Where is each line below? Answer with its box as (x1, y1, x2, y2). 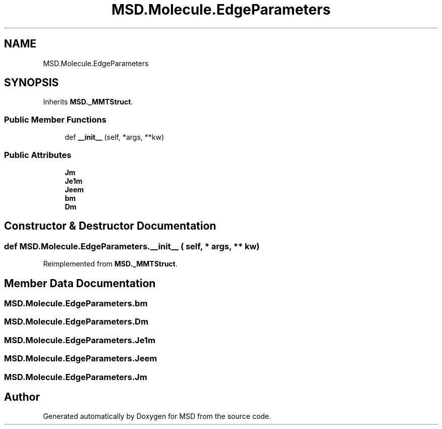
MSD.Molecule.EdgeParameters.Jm (4, 371, 147, 382)
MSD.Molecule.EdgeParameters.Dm (4, 316, 148, 327)
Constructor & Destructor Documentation (4, 220, 216, 233)
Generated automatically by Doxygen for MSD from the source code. (43, 412, 271, 421)
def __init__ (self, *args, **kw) (65, 133, 164, 142)
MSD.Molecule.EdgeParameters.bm (4, 298, 148, 308)
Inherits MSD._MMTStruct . (43, 97, 133, 106)
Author (4, 390, 40, 403)
